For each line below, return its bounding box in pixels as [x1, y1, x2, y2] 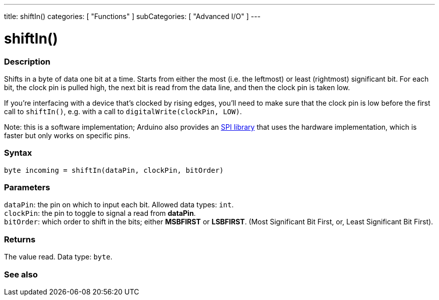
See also [4, 269, 38, 279]
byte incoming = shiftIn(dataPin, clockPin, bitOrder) [4, 166, 224, 174]
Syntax [4, 148, 32, 158]
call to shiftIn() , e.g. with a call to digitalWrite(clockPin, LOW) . [4, 107, 242, 116]
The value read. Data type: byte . [4, 252, 113, 261]
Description [4, 56, 51, 67]
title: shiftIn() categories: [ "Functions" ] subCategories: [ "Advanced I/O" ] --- [4, 12, 261, 21]
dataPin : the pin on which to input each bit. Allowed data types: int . [4, 200, 234, 209]
